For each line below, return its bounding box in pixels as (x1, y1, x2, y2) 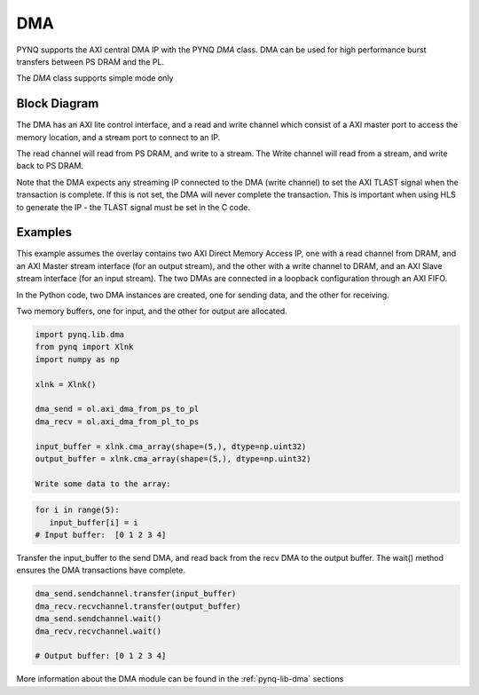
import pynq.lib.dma (35, 329, 124, 340)
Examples (16, 225, 73, 240)
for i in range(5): (35, 505, 120, 515)
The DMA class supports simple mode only (16, 73, 174, 83)
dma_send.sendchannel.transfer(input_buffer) (35, 588, 237, 599)
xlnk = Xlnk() (35, 379, 97, 390)
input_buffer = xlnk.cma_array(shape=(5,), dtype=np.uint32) (35, 441, 307, 452)
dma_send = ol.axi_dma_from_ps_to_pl (35, 404, 200, 415)
